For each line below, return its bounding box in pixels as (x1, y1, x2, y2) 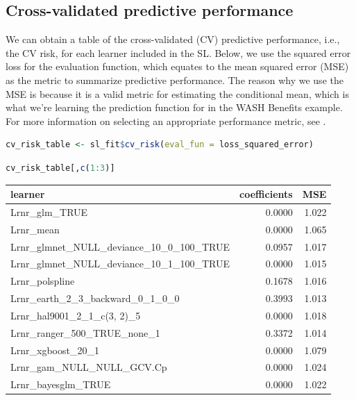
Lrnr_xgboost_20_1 (10, 342, 99, 357)
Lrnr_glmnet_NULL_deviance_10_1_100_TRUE (10, 256, 230, 271)
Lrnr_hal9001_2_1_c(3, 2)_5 (10, 308, 141, 322)
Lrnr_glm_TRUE (10, 204, 88, 219)
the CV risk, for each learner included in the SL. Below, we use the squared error (6, 45, 351, 60)
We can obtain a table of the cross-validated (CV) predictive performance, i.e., (6, 32, 340, 47)
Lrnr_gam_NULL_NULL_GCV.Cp (10, 360, 167, 374)
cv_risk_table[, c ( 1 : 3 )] (6, 162, 115, 173)
